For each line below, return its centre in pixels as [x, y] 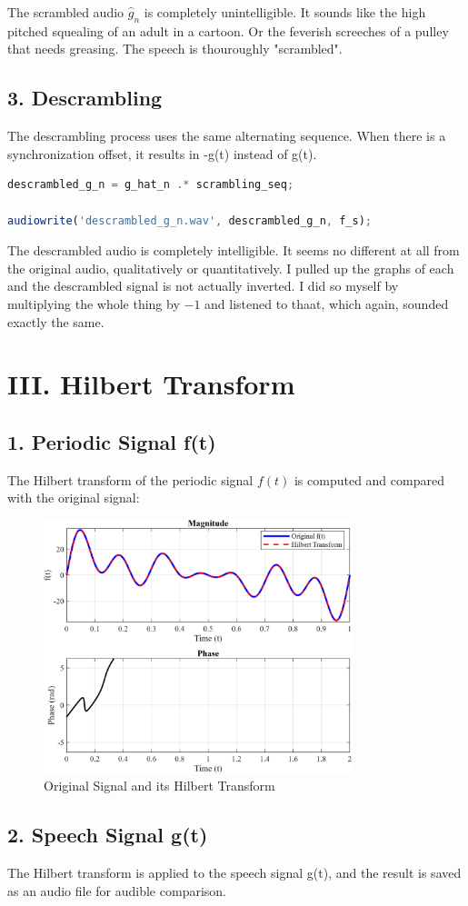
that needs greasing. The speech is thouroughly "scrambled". [175, 49]
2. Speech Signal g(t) [108, 835]
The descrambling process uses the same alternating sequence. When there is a [227, 136]
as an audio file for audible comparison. [117, 890]
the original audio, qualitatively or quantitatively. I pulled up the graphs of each [231, 268]
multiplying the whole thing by [94, 303]
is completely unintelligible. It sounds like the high [285, 12]
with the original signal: [74, 498]
